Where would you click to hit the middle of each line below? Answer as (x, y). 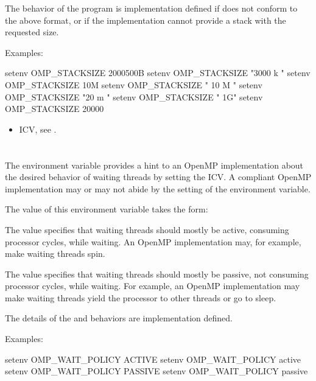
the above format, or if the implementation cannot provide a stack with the (146, 20)
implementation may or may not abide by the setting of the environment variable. (158, 188)
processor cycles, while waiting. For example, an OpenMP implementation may (153, 286)
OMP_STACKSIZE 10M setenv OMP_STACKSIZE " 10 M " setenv (134, 84)
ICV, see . (38, 129)
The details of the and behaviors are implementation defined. (119, 318)
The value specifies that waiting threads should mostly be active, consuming (147, 229)
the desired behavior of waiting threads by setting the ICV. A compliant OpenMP (158, 177)
